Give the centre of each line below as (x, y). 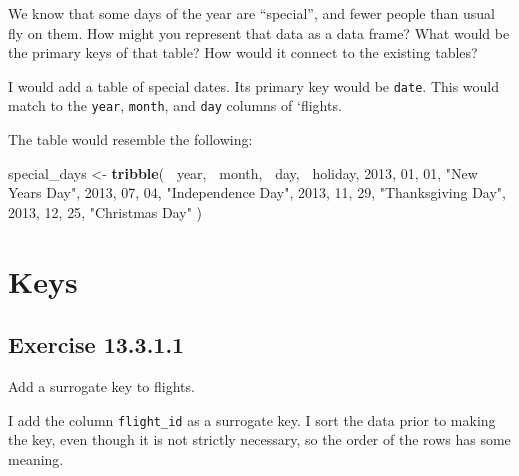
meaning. (36, 458)
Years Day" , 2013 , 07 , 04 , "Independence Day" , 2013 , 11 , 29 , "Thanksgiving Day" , (257, 192)
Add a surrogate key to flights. (101, 386)
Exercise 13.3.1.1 (96, 344)
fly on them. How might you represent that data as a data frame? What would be (259, 32)
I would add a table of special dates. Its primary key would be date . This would (254, 85)
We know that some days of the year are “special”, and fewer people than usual (251, 13)
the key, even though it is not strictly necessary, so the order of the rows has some (259, 439)
